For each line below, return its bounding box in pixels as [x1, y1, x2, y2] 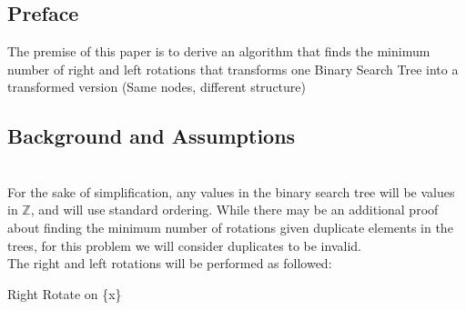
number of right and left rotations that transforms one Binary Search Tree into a [7, 59, 459, 78]
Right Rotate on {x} [7, 284, 122, 303]
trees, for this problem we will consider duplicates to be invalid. [7, 235, 361, 255]
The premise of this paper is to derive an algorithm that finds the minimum [7, 42, 431, 61]
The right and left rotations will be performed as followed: [7, 254, 332, 273]
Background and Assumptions [7, 122, 296, 150]
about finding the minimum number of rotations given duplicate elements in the [7, 217, 453, 236]
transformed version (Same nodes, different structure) [7, 77, 306, 96]
